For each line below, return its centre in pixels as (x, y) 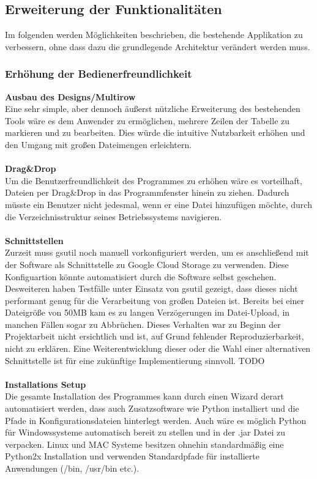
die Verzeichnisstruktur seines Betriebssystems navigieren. (114, 216)
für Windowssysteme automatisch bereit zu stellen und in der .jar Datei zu (145, 432)
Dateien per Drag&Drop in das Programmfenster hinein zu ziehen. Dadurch (147, 192)
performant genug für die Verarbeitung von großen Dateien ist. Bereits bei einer (155, 300)
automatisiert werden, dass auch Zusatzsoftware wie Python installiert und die (152, 408)
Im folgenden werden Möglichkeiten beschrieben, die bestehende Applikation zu (154, 35)
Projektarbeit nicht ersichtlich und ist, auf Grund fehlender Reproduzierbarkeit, (155, 336)
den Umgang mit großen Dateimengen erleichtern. (99, 144)
